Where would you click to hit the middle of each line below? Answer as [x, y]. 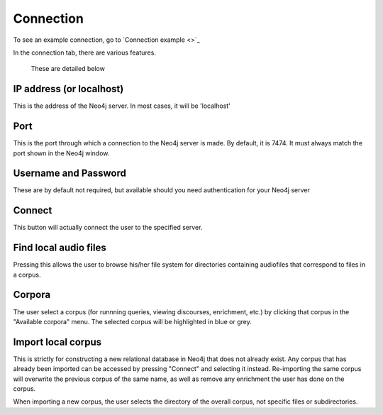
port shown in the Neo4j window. [61, 153]
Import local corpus [57, 342]
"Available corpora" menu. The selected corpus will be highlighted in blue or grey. [132, 321]
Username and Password [70, 173]
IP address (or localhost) [68, 89]
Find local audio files [60, 248]
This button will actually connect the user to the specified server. [108, 228]
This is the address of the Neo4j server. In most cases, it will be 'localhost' [122, 106]
